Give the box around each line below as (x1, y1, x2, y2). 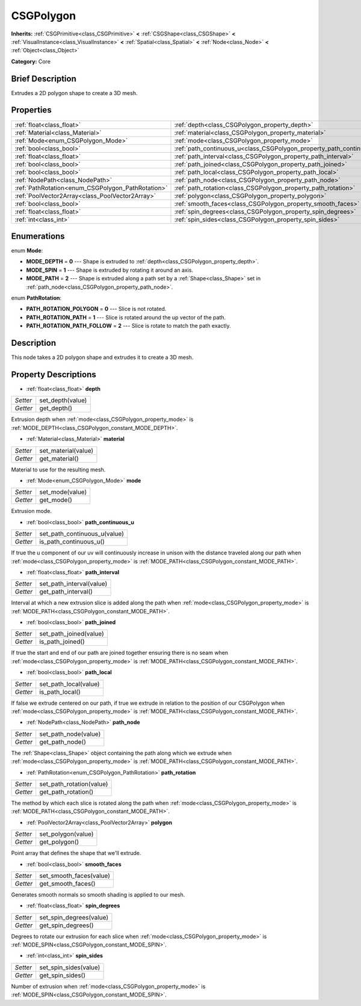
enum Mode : (11, 247, 43, 254)
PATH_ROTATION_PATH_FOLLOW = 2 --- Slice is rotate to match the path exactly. (26, 322, 231, 330)
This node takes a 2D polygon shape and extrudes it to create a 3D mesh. (11, 354, 194, 361)
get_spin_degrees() (39, 921, 94, 929)
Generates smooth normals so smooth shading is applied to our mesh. (11, 891, 185, 898)
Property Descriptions (11, 369, 96, 379)
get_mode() (39, 496, 72, 505)
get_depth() (39, 404, 72, 413)
